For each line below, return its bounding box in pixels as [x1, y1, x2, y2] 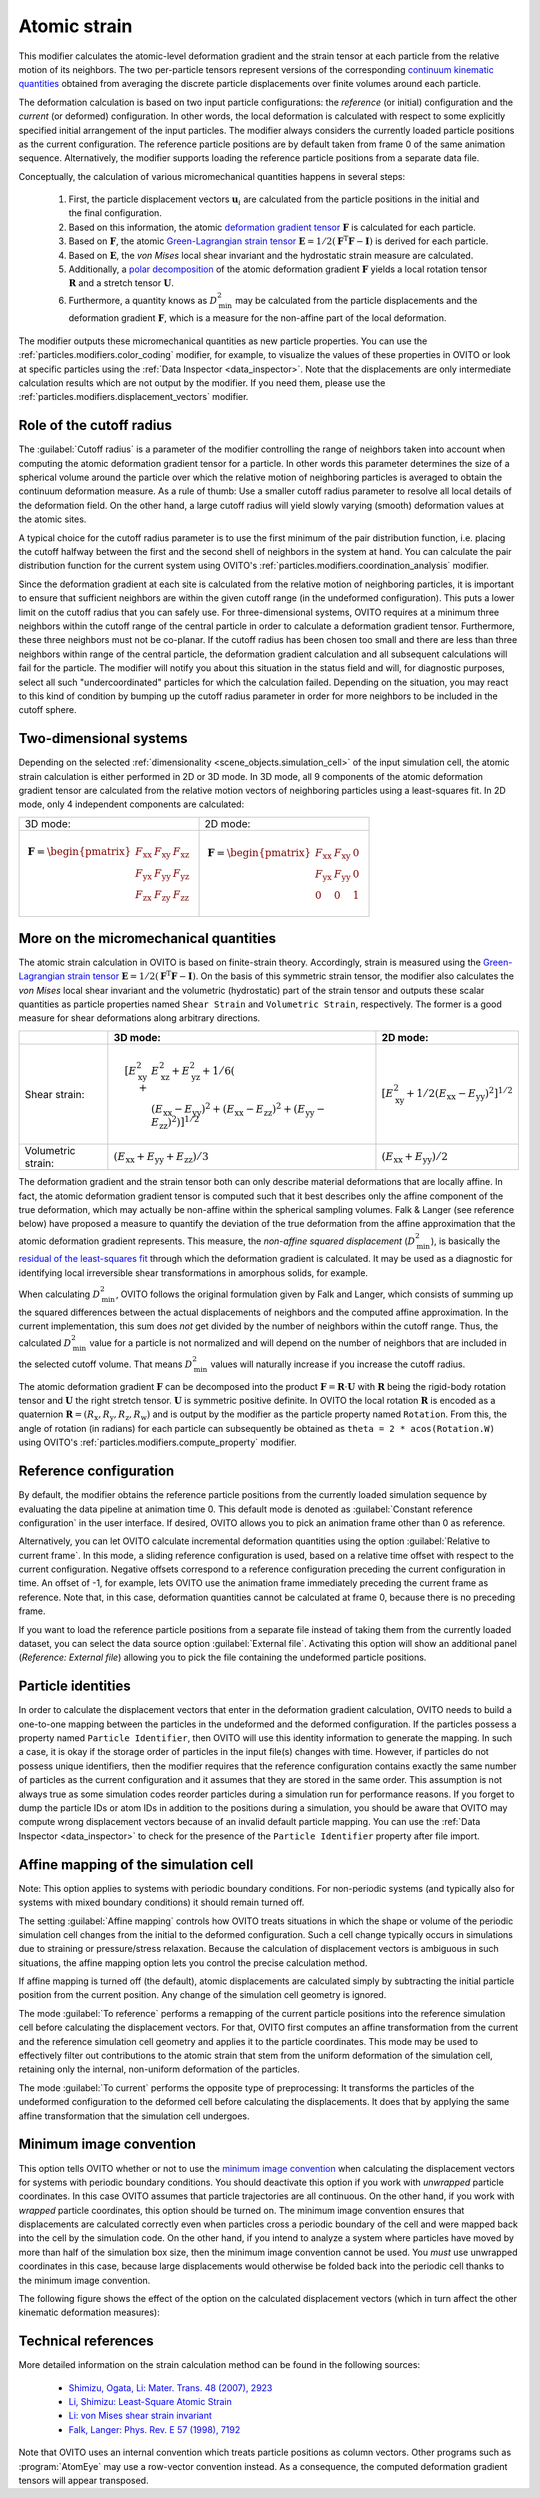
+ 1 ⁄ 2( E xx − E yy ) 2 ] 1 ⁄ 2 [405, 1085, 514, 1102]
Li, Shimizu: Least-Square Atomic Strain [68, 2396, 232, 2408]
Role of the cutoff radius [18, 417, 172, 434]
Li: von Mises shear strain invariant [68, 2410, 212, 2422]
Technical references [18, 2333, 154, 2350]
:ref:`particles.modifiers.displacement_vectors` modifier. [18, 391, 249, 403]
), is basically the [430, 1235, 501, 1247]
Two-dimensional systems [18, 730, 188, 747]
